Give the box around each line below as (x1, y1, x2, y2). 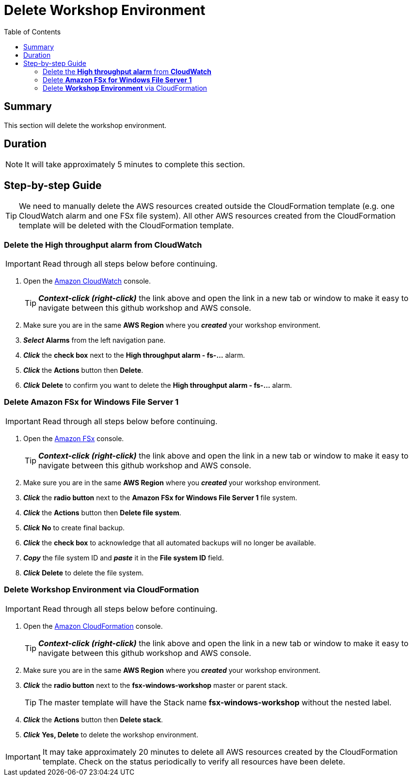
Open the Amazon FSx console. (23, 434, 124, 443)
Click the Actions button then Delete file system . (23, 508, 181, 517)
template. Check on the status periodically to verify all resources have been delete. (42, 756, 346, 766)
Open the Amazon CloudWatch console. (23, 277, 151, 286)
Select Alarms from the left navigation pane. (23, 336, 166, 345)
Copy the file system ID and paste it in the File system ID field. (23, 553, 224, 562)
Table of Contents (4, 27, 61, 36)
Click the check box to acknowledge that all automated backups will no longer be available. (23, 538, 316, 547)
